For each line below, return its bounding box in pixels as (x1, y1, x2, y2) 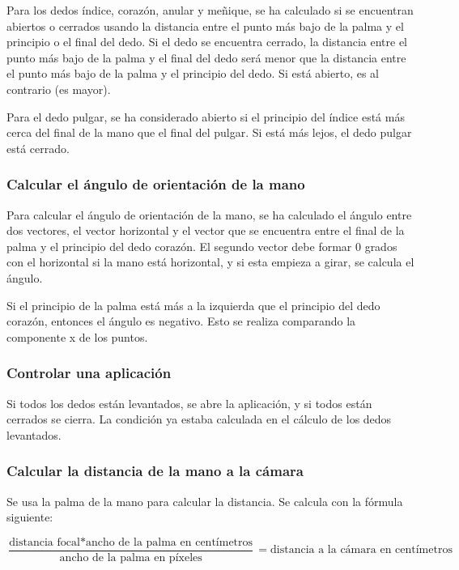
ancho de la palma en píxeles (59, 551, 202, 564)
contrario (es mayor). (6, 80, 111, 97)
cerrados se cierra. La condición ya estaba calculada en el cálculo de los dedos (6, 410, 392, 427)
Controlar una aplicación (6, 363, 172, 383)
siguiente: (6, 508, 53, 525)
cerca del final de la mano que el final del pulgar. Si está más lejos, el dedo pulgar (6, 124, 412, 141)
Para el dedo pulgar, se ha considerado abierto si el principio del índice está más (6, 108, 405, 125)
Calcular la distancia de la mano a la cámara (6, 461, 304, 481)
